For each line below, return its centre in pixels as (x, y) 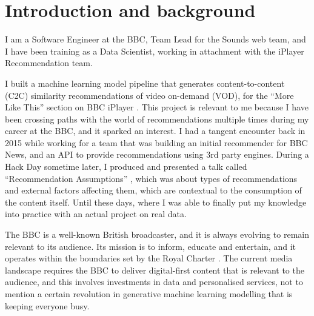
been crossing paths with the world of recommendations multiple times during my (157, 119)
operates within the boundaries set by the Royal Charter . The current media (149, 258)
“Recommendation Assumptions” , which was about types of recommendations (151, 178)
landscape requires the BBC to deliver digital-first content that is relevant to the (155, 270)
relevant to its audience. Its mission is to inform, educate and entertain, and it (150, 246)
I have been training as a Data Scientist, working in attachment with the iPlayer (155, 51)
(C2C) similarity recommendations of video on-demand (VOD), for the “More (149, 95)
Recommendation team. (49, 63)
